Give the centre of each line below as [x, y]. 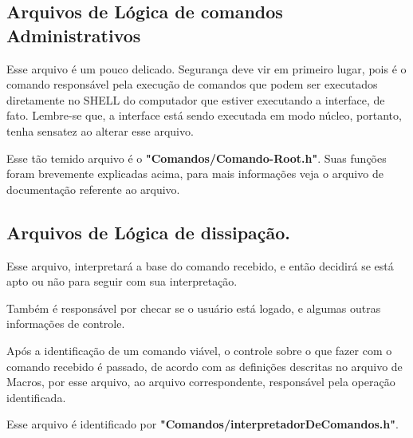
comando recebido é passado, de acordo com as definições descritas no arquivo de [205, 366]
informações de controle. [66, 324]
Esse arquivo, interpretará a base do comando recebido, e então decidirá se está [200, 265]
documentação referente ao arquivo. [93, 189]
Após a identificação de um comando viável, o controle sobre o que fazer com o [199, 350]
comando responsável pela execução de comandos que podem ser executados [192, 84]
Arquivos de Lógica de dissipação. [149, 232]
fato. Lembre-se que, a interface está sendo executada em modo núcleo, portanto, [204, 115]
